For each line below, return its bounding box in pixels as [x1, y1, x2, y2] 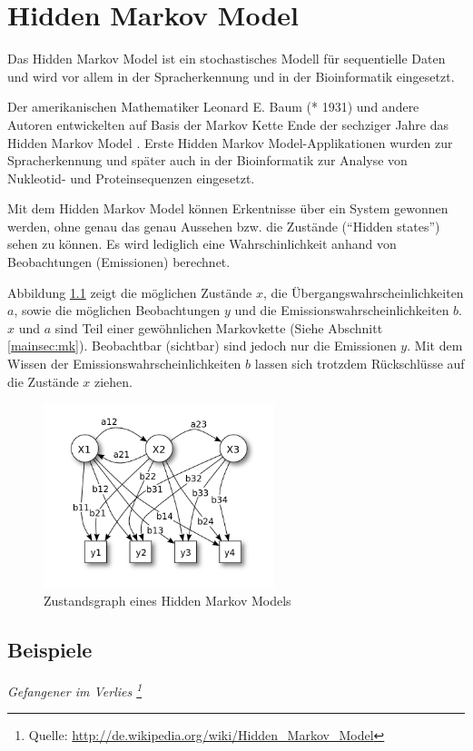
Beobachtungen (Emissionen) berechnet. [7, 252, 231, 272]
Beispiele [7, 636, 93, 664]
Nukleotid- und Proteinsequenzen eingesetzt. [7, 168, 255, 187]
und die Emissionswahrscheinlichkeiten [234, 301, 449, 320]
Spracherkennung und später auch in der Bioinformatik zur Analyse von [7, 151, 408, 170]
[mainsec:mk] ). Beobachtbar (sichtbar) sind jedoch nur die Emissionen [7, 336, 397, 355]
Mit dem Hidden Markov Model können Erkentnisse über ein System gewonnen [7, 199, 448, 218]
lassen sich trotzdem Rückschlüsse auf [254, 354, 465, 373]
